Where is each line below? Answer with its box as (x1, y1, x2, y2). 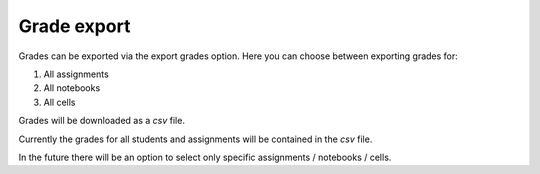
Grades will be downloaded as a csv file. (18, 115, 185, 127)
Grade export (18, 15, 131, 37)
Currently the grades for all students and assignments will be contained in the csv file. (18, 133, 373, 145)
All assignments (43, 68, 109, 80)
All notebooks (43, 82, 101, 94)
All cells (43, 96, 76, 108)
